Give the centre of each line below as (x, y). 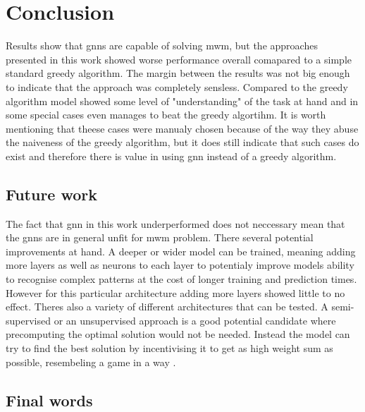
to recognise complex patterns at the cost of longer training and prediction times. (181, 279)
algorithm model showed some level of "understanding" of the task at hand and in (182, 101)
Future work (52, 194)
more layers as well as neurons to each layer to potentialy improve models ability (180, 265)
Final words (49, 400)
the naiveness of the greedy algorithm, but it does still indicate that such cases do (182, 142)
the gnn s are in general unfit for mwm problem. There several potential (160, 237)
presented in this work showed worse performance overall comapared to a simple (179, 59)
